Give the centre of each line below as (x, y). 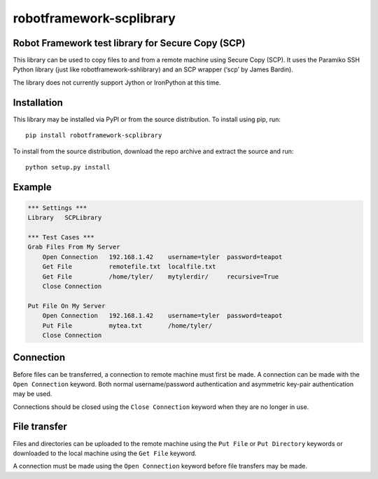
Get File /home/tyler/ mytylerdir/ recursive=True (161, 276)
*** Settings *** (57, 208)
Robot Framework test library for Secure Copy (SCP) (129, 43)
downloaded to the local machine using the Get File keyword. (105, 453)
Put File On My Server (66, 306)
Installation (38, 103)
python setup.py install (68, 167)
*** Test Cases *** (61, 237)
